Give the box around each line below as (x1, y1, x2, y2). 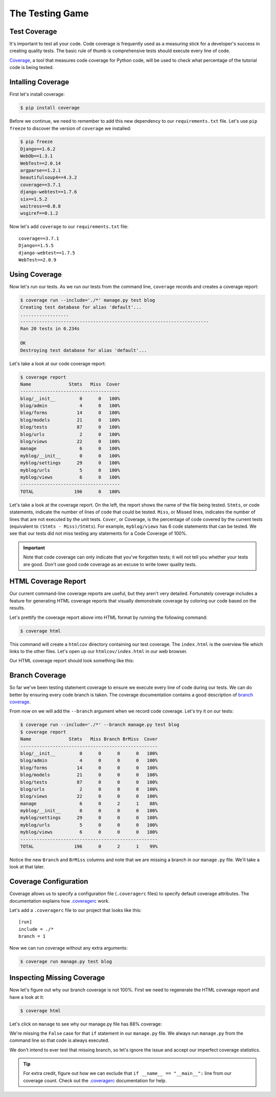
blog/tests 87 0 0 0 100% (20, 779, 158, 785)
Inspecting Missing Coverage (9, 973, 105, 982)
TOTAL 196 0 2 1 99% (20, 844, 158, 849)
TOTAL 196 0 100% (20, 488, 120, 495)
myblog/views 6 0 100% (20, 475, 120, 480)
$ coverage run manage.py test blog (20, 958, 112, 964)
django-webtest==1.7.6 (20, 189, 77, 195)
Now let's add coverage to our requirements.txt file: (9, 223, 129, 230)
